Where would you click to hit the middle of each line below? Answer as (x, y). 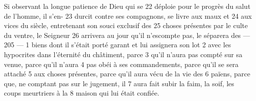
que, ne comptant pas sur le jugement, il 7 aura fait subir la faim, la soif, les (119, 83)
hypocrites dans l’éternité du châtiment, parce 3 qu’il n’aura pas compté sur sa (123, 54)
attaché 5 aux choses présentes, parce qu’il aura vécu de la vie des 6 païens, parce (127, 74)
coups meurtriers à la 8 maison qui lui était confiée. (82, 93)
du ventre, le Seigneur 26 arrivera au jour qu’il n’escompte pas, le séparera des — (127, 35)
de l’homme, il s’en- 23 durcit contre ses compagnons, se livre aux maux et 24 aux (128, 16)
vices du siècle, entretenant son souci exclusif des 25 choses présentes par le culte (126, 25)
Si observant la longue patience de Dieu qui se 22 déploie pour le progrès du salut (127, 6)
